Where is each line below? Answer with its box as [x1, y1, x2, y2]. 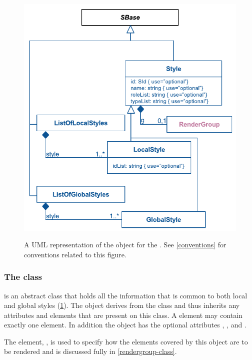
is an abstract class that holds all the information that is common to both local [4, 290, 247, 300]
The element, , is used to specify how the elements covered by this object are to [4, 336, 248, 346]
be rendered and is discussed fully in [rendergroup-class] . [4, 346, 177, 356]
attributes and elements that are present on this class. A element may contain [4, 309, 242, 320]
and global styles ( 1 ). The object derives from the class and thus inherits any [4, 300, 240, 310]
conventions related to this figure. [24, 249, 126, 259]
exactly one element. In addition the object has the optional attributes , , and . [4, 319, 246, 330]
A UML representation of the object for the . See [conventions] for [24, 239, 226, 250]
